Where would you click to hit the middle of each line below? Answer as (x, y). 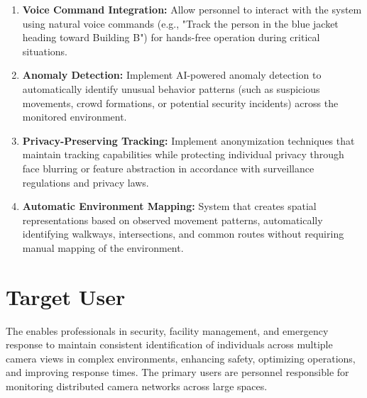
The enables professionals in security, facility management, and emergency (167, 330)
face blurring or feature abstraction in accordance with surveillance (168, 168)
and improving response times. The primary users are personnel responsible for (177, 372)
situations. (45, 51)
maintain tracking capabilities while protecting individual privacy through (183, 154)
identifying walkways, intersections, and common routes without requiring (183, 234)
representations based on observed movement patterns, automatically (172, 220)
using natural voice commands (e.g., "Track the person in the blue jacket (180, 23)
